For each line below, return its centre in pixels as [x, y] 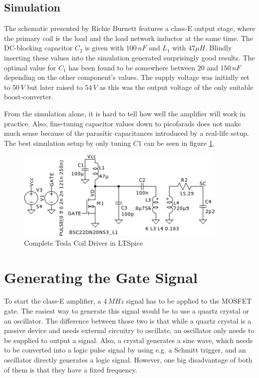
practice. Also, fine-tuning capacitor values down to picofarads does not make [123, 123]
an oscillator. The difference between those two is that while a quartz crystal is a [128, 320]
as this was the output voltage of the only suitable [176, 87]
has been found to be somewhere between [132, 67]
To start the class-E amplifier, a [53, 301]
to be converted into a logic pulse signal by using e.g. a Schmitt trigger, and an [125, 350]
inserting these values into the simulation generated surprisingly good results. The [129, 57]
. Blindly [219, 48]
